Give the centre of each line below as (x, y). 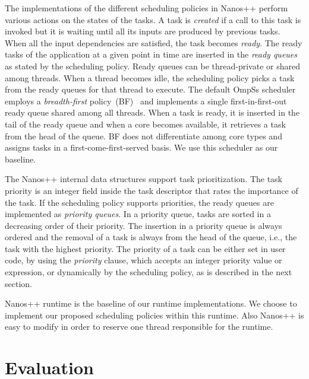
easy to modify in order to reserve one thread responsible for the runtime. (139, 327)
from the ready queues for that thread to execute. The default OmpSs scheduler (150, 89)
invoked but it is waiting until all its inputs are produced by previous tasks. (143, 31)
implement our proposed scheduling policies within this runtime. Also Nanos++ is (154, 315)
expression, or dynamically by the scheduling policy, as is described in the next (149, 272)
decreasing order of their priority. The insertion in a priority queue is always (144, 225)
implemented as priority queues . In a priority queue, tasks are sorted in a (138, 214)
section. (18, 283)
